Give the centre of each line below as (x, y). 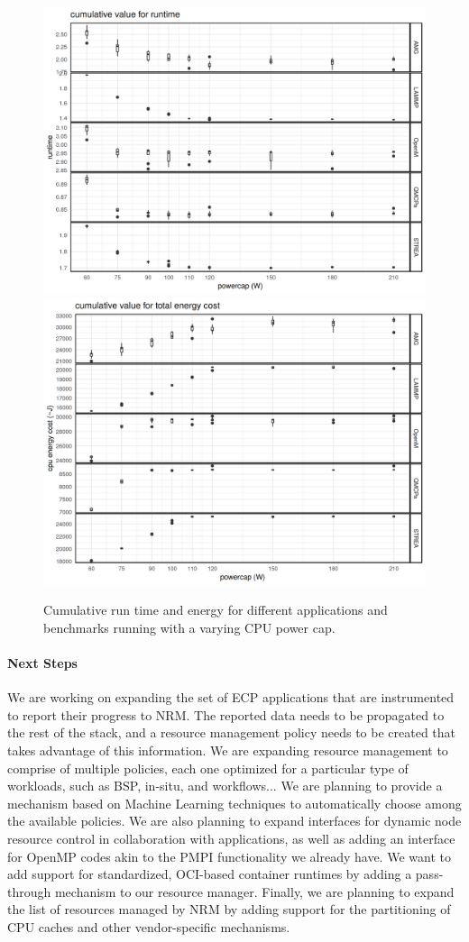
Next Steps (42, 662)
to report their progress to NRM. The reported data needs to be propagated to (226, 714)
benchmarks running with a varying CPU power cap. (189, 627)
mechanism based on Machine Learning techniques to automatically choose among (234, 803)
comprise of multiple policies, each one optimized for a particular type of (208, 768)
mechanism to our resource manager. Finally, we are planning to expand (254, 891)
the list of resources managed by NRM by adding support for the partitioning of (229, 909)
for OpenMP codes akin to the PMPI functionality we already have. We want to (229, 856)
